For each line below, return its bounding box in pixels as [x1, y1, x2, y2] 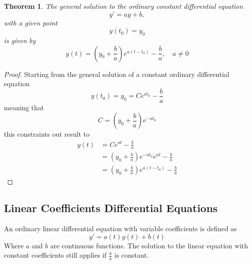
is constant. [115, 250, 149, 260]
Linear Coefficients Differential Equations [4, 200, 218, 216]
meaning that [4, 102, 44, 112]
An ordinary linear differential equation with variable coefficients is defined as [4, 223, 237, 234]
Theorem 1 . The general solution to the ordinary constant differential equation [4, 1, 243, 11]
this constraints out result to [4, 129, 90, 139]
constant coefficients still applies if [4, 250, 107, 260]
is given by [4, 35, 36, 45]
